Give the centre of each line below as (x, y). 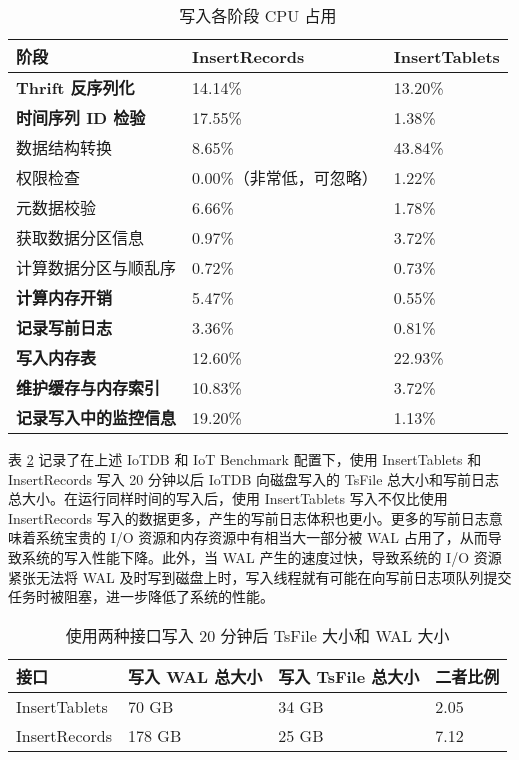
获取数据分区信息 (80, 237)
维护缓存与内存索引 (88, 387)
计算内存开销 (64, 297)
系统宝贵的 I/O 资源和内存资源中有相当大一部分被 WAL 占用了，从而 (261, 537)
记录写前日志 (64, 327)
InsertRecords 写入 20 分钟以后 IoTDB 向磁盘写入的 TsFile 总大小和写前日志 (254, 478)
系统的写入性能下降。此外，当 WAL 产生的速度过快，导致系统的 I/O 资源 (261, 556)
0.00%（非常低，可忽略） (285, 177)
